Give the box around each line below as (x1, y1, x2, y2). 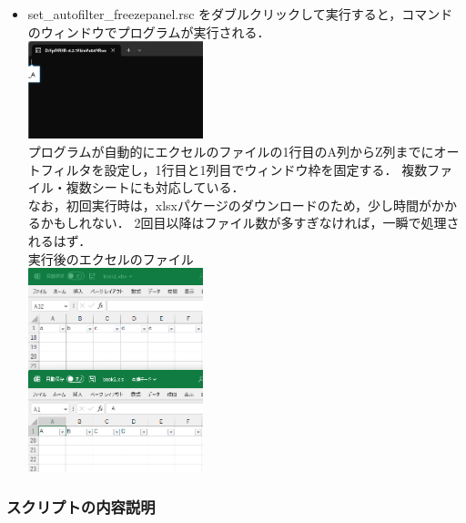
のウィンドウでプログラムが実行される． (27, 22, 270, 41)
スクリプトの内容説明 (6, 496, 156, 518)
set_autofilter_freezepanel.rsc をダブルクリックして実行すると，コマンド (27, 5, 453, 23)
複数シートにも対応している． (66, 178, 245, 197)
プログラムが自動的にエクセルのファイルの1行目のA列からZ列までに (27, 142, 434, 161)
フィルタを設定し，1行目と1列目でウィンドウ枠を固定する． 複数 (40, 159, 428, 179)
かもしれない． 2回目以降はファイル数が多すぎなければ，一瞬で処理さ (40, 213, 460, 232)
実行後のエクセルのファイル (27, 249, 194, 268)
